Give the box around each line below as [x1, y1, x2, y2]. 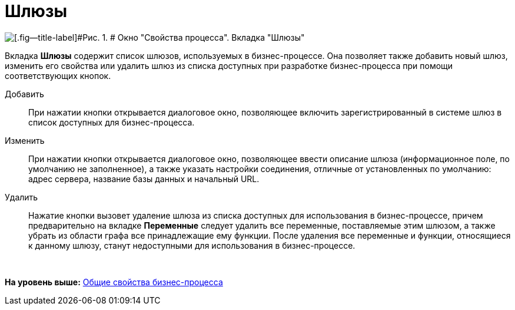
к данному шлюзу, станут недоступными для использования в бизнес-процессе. [28, 240, 355, 250]
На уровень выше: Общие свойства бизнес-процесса [5, 276, 223, 287]
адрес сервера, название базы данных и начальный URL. [28, 173, 260, 184]
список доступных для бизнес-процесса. [28, 117, 195, 127]
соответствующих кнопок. [5, 70, 111, 81]
